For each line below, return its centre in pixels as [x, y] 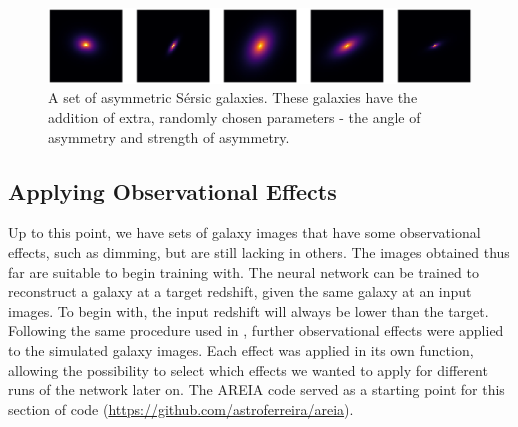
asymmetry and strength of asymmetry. [169, 136]
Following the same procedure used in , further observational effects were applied [256, 330]
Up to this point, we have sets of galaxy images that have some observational [244, 232]
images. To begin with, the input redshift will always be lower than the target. [248, 310]
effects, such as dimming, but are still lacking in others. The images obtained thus [259, 251]
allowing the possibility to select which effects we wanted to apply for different [248, 369]
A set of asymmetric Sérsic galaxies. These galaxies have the [233, 97]
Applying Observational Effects [172, 190]
